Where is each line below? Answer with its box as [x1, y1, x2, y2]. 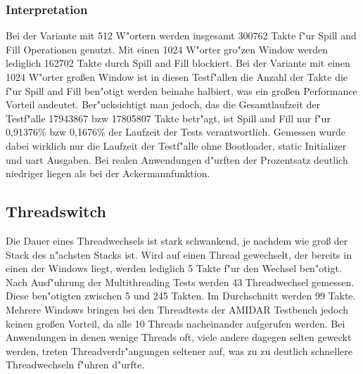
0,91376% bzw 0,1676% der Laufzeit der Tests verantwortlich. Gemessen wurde [6, 124, 345, 139]
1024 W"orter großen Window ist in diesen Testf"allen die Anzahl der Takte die [6, 70, 348, 84]
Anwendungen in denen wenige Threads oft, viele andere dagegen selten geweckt [6, 330, 352, 344]
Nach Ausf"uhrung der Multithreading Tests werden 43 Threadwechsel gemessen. [6, 274, 355, 289]
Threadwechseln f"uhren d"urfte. [6, 357, 145, 372]
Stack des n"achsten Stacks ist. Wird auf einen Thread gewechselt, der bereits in [6, 247, 352, 262]
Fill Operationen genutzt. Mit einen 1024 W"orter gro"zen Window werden [6, 41, 329, 56]
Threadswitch [6, 200, 106, 222]
